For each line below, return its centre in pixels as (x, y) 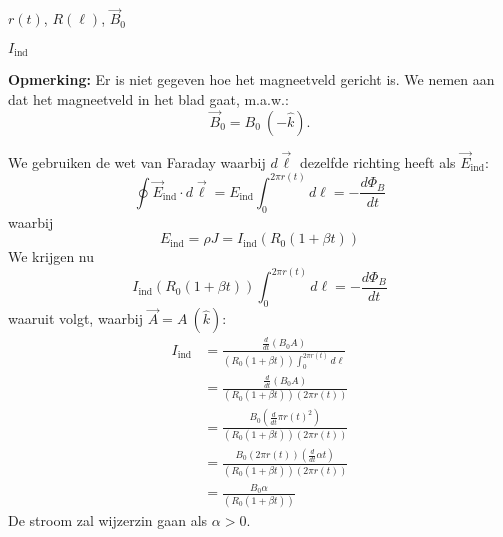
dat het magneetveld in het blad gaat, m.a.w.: (148, 98)
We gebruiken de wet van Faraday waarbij (137, 161)
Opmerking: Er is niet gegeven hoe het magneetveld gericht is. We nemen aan (251, 79)
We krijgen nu (51, 256)
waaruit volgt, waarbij (76, 318)
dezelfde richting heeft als (377, 161)
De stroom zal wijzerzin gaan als (108, 519)
